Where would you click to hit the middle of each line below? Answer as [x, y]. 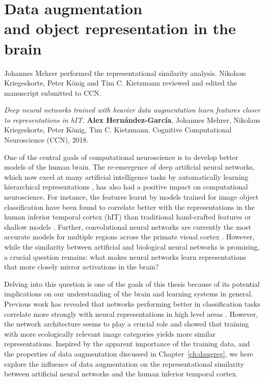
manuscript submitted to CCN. [53, 92]
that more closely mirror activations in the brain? [82, 267]
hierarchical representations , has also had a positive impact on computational [126, 187]
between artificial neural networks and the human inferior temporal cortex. [121, 374]
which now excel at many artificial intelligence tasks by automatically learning [126, 176]
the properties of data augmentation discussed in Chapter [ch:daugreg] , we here [129, 353]
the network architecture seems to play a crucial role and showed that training [127, 324]
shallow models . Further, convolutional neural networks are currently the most [128, 226]
